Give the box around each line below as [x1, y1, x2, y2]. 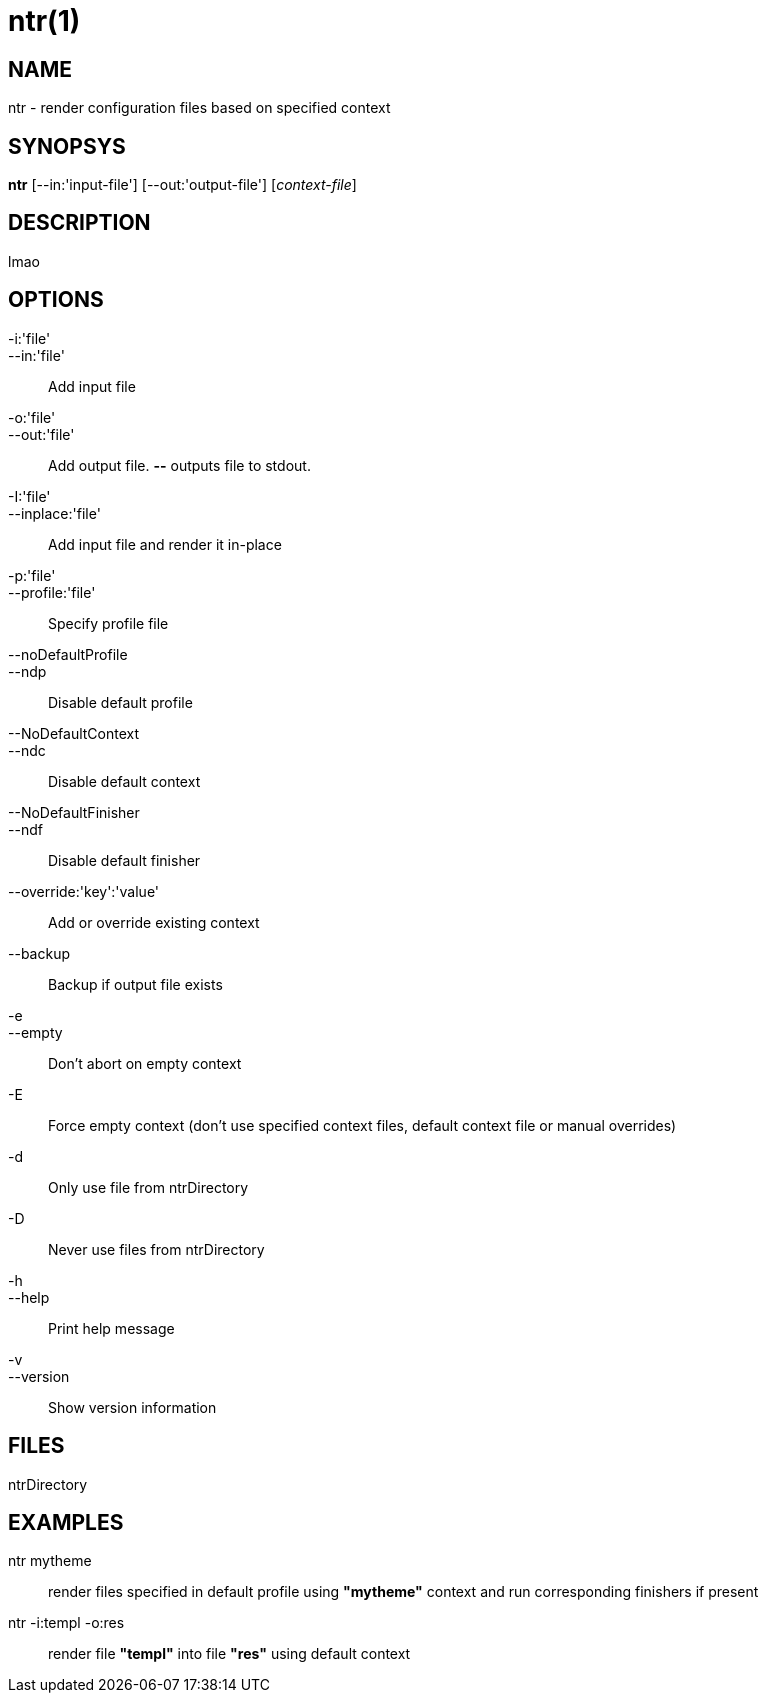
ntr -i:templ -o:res [8, 1614, 125, 1632]
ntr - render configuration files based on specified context [8, 99, 391, 117]
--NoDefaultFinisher [8, 803, 140, 821]
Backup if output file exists [48, 975, 223, 993]
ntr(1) [8, 4, 81, 38]
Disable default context [48, 772, 201, 790]
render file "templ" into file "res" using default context [48, 1645, 411, 1663]
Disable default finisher [48, 851, 201, 869]
